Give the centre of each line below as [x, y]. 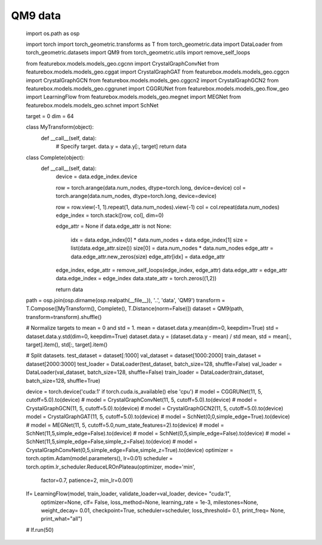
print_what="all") [62, 519]
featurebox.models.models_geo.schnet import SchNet [92, 105]
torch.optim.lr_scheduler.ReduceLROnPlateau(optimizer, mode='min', [111, 467]
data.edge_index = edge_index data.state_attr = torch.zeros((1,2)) [136, 278]
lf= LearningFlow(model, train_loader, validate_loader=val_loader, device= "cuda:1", [128, 494]
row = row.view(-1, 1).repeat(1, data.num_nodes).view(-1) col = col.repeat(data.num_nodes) [168, 207]
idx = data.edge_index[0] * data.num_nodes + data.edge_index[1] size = [159, 240]
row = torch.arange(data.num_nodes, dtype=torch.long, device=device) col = [151, 187]
